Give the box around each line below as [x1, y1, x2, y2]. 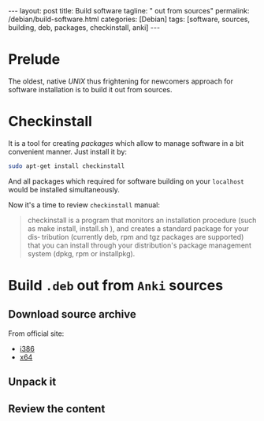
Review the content [8, 402, 106, 415]
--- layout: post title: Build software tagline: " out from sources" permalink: [8, 6, 250, 15]
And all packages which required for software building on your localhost [8, 176, 244, 186]
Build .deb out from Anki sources [8, 276, 223, 294]
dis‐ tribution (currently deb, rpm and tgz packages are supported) [27, 232, 244, 241]
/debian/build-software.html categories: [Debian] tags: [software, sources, [8, 14, 251, 24]
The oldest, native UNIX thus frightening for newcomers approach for [8, 76, 234, 86]
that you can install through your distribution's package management [27, 240, 252, 250]
